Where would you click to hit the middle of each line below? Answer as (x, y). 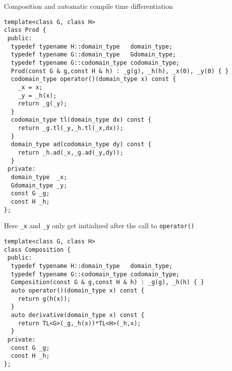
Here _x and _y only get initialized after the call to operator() (99, 225)
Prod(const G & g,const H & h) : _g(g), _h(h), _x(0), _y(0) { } (120, 71)
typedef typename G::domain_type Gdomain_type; (93, 55)
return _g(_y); (42, 104)
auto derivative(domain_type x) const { (78, 315)
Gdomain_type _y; (39, 185)
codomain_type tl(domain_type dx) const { (81, 120)
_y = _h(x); (37, 95)
